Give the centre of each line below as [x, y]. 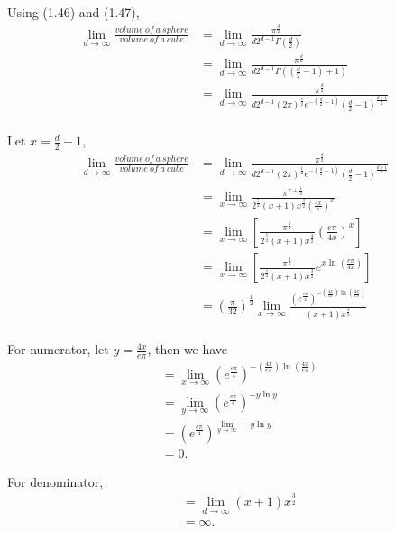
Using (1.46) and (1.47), [73, 12]
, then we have [188, 349]
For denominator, [55, 481]
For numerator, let [58, 349]
